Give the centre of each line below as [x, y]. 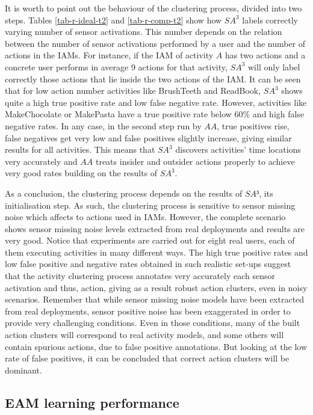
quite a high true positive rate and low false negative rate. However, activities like [156, 102]
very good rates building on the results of [81, 173]
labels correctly [270, 20]
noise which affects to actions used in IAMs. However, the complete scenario [145, 217]
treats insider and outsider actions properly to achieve [195, 161]
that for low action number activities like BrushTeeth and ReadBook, [133, 91]
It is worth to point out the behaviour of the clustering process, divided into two [153, 8]
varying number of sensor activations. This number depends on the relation [144, 32]
